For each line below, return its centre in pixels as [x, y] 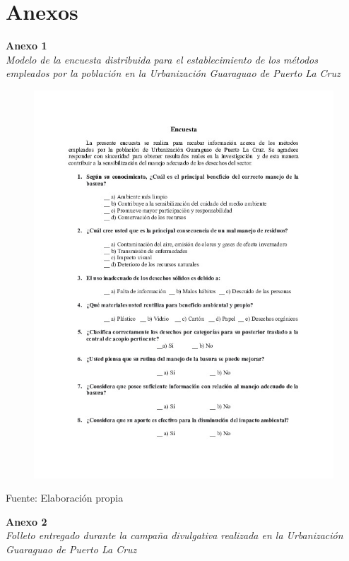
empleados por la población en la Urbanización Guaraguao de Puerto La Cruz [173, 73]
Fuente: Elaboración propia [65, 498]
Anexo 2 [26, 521]
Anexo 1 [26, 46]
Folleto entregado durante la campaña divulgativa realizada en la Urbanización [174, 535]
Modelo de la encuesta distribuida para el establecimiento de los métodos [162, 59]
